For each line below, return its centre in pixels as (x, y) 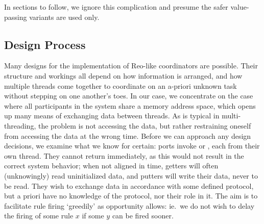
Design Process (45, 44)
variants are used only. (64, 17)
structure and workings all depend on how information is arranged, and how (123, 75)
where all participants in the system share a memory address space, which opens (130, 105)
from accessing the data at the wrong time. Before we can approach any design (128, 135)
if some (93, 216)
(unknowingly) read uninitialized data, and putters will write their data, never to (131, 175)
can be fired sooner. (143, 216)
